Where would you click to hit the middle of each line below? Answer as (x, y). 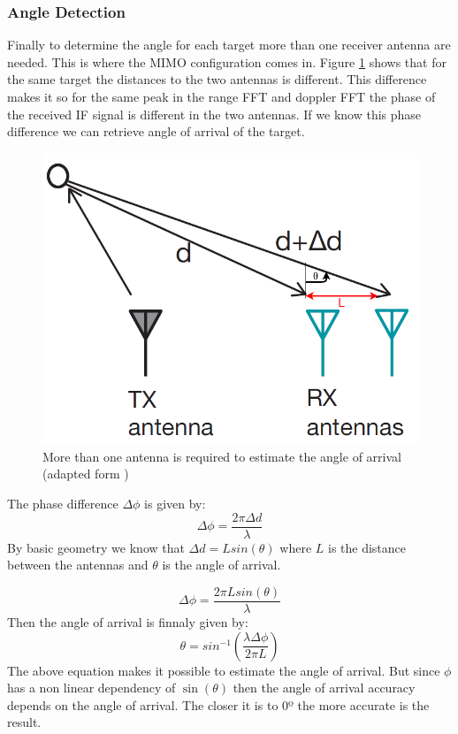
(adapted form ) (86, 474)
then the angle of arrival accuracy (324, 688)
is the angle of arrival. (221, 565)
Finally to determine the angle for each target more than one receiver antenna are (229, 45)
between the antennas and (78, 565)
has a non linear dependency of (92, 688)
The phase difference (63, 504)
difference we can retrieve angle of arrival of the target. (156, 131)
